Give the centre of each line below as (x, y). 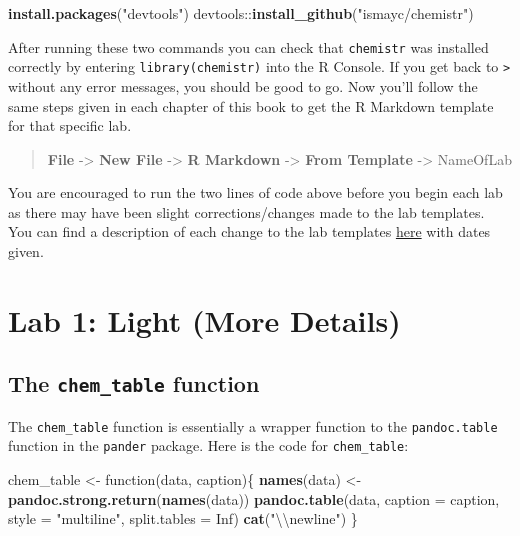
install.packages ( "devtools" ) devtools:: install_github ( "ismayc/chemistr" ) (241, 13)
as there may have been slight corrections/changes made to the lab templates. (246, 211)
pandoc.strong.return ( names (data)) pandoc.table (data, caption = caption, (254, 498)
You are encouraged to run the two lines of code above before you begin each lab (255, 192)
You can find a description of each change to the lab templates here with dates (249, 231)
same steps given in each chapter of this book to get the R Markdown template (251, 105)
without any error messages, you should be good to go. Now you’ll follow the (243, 85)
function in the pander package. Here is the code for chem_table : (208, 445)
